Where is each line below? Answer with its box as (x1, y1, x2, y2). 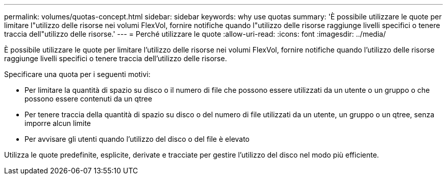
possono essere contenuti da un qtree (24, 94, 153, 103)
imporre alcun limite (24, 119, 91, 127)
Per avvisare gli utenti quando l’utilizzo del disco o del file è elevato (24, 135, 250, 143)
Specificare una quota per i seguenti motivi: (4, 70, 151, 79)
